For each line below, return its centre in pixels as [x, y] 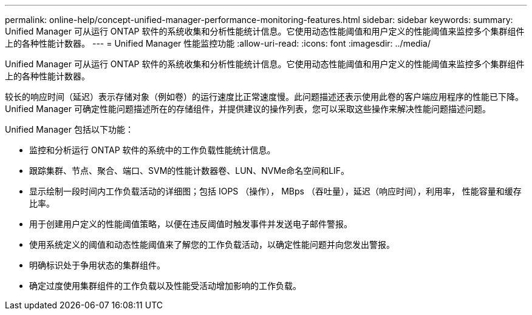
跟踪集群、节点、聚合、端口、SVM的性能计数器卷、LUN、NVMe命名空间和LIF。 [189, 171]
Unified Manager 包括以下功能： [69, 129]
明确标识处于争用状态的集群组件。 [97, 265]
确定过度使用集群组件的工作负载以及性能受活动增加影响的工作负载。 [165, 286]
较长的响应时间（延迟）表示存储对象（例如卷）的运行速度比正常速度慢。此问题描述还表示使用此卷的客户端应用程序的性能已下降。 [264, 97]
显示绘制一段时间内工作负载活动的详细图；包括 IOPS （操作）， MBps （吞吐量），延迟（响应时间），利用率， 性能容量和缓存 [275, 191]
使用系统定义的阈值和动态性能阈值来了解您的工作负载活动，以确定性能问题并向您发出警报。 [212, 244]
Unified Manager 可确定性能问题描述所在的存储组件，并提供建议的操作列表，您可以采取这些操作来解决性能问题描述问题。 [248, 109]
